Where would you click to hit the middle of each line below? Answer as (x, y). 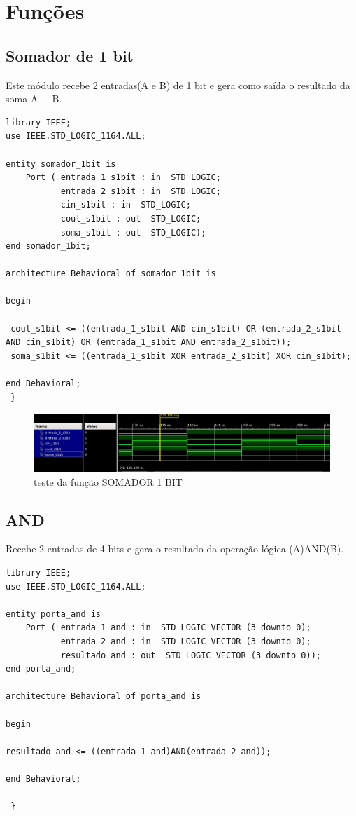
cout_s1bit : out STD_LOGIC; (131, 218)
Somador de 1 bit (70, 55)
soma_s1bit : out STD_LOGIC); (133, 232)
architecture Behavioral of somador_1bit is (111, 274)
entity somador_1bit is (61, 164)
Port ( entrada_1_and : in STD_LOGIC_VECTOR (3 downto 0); (168, 628)
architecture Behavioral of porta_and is (104, 696)
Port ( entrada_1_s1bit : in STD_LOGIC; (123, 178)
